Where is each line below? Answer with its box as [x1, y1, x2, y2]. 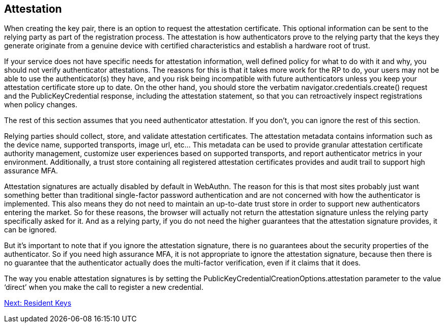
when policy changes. [4, 100, 77, 109]
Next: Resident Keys [4, 299, 72, 308]
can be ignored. [4, 225, 57, 234]
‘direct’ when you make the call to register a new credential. [4, 283, 203, 292]
